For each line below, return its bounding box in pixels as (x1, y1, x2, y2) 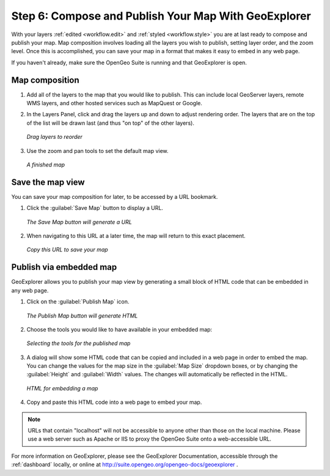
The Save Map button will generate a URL (26, 218, 133, 226)
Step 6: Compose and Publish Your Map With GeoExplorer (11, 9, 311, 23)
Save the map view (11, 177, 85, 187)
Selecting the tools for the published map (26, 340, 131, 347)
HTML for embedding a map (26, 384, 98, 392)
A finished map (26, 161, 65, 168)
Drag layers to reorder (26, 133, 82, 141)
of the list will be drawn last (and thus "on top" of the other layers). (26, 119, 195, 127)
